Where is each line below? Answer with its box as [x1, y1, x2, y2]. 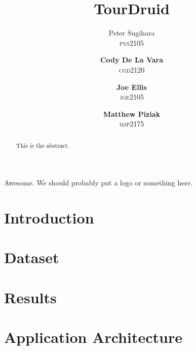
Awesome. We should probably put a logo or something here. [4, 177, 193, 188]
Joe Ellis [116, 81, 147, 92]
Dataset [4, 247, 59, 268]
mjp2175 [119, 118, 144, 129]
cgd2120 [119, 64, 145, 75]
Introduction [4, 207, 94, 228]
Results [4, 287, 57, 307]
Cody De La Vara [100, 54, 163, 65]
